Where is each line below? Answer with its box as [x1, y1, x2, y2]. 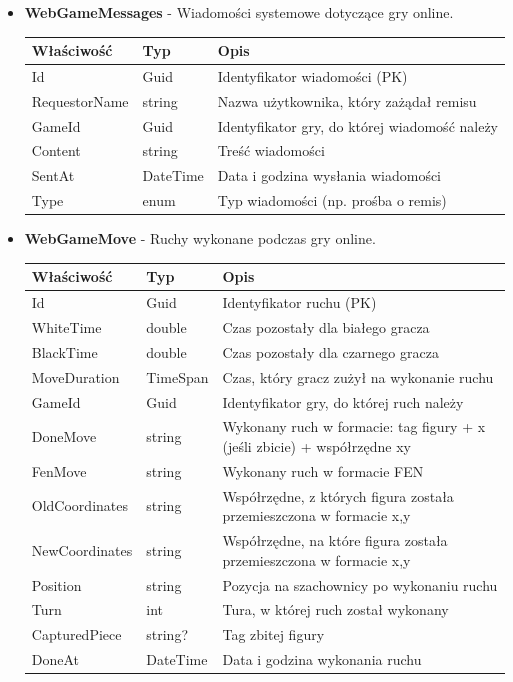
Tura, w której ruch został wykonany [222, 599, 449, 620]
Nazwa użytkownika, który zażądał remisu [217, 90, 477, 111]
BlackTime [31, 341, 98, 362]
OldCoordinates [31, 495, 128, 516]
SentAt [31, 165, 75, 186]
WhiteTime [31, 317, 102, 338]
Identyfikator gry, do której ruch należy [222, 391, 464, 412]
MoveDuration [31, 366, 120, 387]
